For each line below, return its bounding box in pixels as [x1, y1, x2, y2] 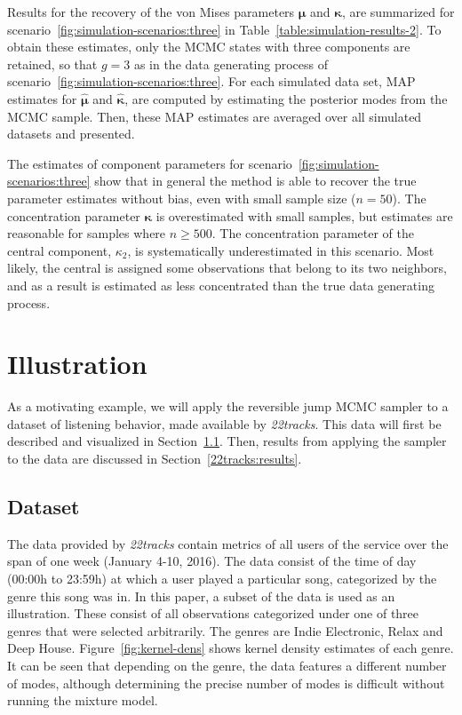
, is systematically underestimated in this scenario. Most [127, 241, 434, 259]
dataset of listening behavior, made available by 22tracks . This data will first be [7, 414, 442, 433]
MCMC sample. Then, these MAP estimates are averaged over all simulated [7, 107, 422, 125]
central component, [7, 241, 112, 259]
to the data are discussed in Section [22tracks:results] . [7, 449, 302, 467]
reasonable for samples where [7, 224, 166, 242]
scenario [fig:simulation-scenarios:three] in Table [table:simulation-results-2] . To [7, 20, 442, 38]
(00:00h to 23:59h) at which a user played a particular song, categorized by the [7, 568, 437, 587]
